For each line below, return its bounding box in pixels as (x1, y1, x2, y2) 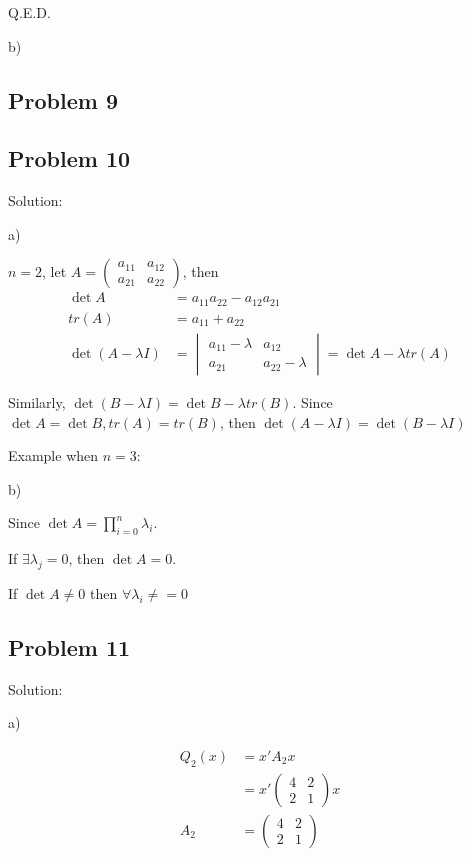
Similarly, (8, 391, 66, 412)
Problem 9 (8, 84, 118, 115)
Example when (8, 445, 99, 466)
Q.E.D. (8, 2, 51, 22)
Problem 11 (8, 631, 131, 662)
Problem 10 (8, 143, 131, 174)
